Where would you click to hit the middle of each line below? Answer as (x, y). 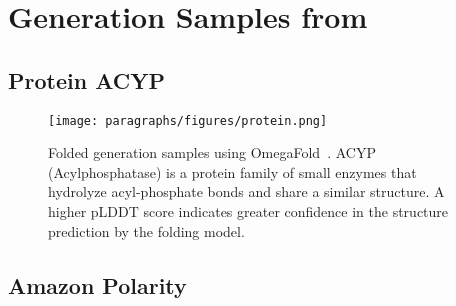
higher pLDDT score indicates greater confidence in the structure (248, 211)
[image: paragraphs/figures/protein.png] (188, 120)
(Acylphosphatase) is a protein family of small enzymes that (232, 171)
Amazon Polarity (97, 284)
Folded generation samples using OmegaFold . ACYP (212, 152)
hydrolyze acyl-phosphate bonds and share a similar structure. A (246, 191)
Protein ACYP (86, 79)
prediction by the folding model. (146, 230)
